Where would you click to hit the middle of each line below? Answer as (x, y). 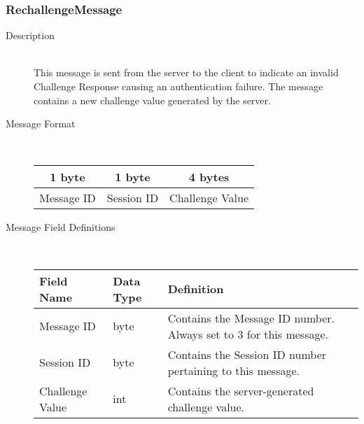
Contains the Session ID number (247, 354)
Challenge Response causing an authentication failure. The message (178, 86)
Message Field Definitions (61, 227)
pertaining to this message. (234, 370)
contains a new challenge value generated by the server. (152, 100)
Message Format (41, 123)
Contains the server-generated (241, 390)
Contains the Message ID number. (251, 318)
